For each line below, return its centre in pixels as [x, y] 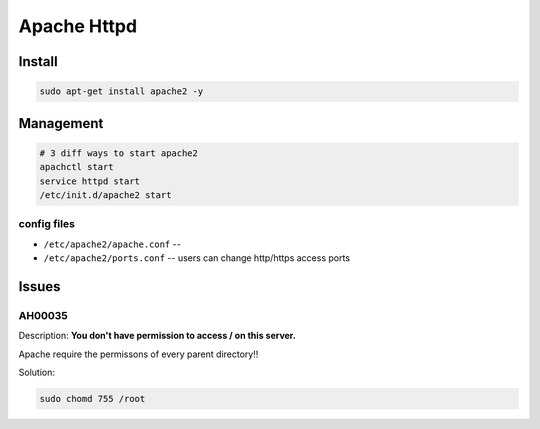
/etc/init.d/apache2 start [105, 194]
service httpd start [89, 181]
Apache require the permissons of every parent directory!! [138, 354]
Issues [39, 286]
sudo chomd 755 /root [92, 398]
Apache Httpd [78, 26]
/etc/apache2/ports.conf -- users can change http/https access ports [196, 258]
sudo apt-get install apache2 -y [121, 91]
